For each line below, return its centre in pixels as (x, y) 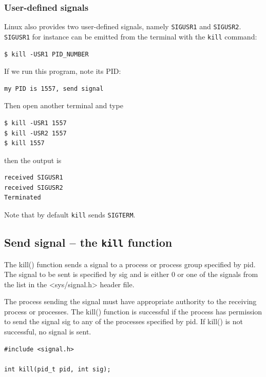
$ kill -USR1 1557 (35, 123)
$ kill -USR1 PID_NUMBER (46, 54)
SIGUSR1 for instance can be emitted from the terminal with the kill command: (131, 36)
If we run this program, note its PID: (63, 71)
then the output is (33, 160)
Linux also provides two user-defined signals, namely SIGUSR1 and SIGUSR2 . (123, 26)
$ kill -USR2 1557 (35, 133)
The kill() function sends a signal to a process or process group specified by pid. (130, 264)
